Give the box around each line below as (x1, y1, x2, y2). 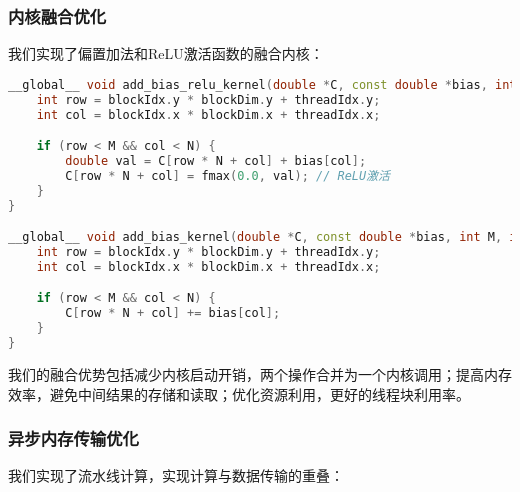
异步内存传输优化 (8, 426, 139, 451)
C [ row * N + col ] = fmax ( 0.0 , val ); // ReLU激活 (65, 168, 390, 183)
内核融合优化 (8, 3, 107, 28)
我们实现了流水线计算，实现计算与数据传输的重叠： (8, 465, 344, 486)
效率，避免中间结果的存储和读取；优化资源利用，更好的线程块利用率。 (8, 383, 470, 404)
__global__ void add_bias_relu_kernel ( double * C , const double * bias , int (8, 77, 517, 92)
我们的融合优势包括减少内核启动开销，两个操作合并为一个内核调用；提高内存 (8, 363, 512, 384)
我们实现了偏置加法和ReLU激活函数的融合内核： (8, 43, 324, 64)
